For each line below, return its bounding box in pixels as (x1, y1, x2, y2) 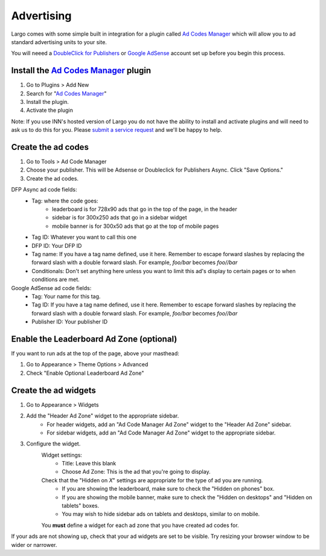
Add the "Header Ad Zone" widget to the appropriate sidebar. (26, 412, 179, 419)
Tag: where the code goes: (31, 197, 99, 204)
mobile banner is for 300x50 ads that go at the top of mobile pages (52, 222, 219, 230)
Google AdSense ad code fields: (11, 284, 92, 291)
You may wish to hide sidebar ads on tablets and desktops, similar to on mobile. (62, 511, 260, 518)
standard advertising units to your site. (11, 38, 107, 45)
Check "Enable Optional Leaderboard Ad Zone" (26, 369, 144, 377)
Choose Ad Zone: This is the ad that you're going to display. (62, 468, 211, 476)
